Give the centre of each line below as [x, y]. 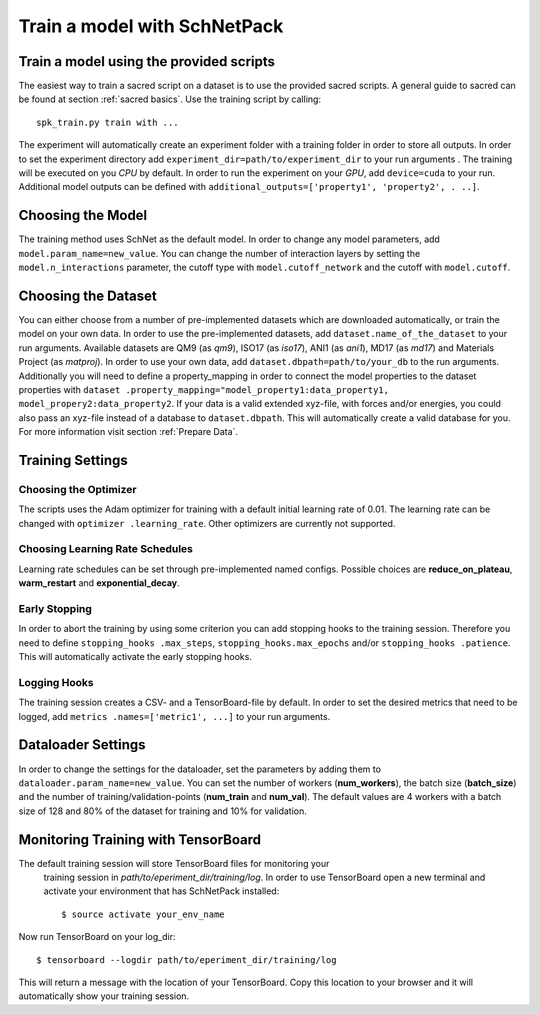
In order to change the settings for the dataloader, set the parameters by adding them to [200, 769]
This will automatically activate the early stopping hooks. [135, 657]
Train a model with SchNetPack [151, 26]
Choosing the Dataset [87, 295]
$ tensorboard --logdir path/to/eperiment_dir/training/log [186, 959]
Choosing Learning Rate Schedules [106, 549]
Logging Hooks [56, 682]
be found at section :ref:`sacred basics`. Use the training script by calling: [170, 99]
